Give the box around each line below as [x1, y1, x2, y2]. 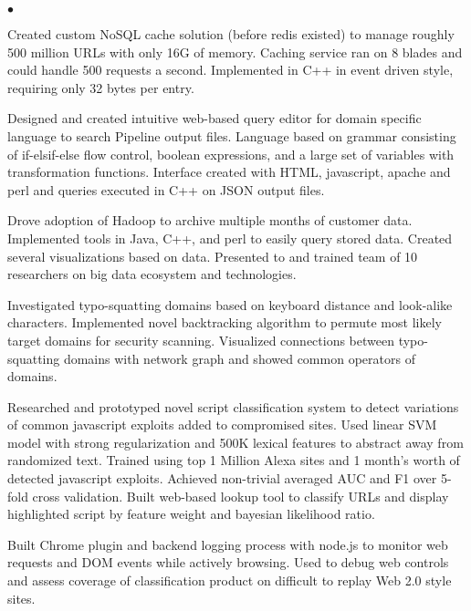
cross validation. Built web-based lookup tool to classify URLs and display [32, 486, 449, 505]
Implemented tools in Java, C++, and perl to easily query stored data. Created [7, 228, 453, 247]
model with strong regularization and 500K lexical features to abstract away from [7, 432, 464, 451]
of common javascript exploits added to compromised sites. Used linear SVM [7, 415, 437, 434]
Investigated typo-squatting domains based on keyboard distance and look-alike [7, 295, 453, 314]
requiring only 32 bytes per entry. [7, 78, 194, 97]
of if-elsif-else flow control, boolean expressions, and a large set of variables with [7, 144, 455, 163]
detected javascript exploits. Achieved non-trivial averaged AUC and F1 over [7, 469, 437, 488]
